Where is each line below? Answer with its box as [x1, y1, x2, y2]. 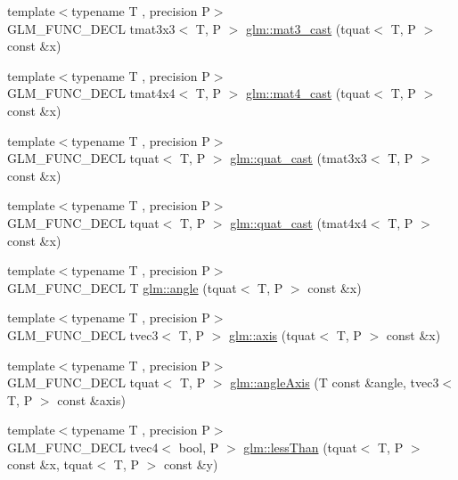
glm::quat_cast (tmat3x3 [230, 149, 367, 167]
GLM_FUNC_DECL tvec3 [7, 325, 159, 344]
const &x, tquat [7, 455, 94, 474]
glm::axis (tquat [228, 325, 316, 344]
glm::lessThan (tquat [243, 437, 357, 456]
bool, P [178, 437, 219, 456]
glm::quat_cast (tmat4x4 [230, 213, 367, 232]
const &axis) [57, 390, 126, 409]
